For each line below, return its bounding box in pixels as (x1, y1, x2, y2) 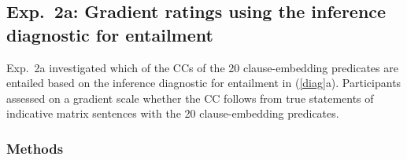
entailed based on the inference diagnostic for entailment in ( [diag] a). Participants (6, 75, 401, 91)
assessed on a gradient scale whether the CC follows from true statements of (6, 89, 374, 106)
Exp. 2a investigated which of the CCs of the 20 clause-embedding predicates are (6, 59, 398, 75)
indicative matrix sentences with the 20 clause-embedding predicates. (6, 105, 339, 122)
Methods (6, 138, 64, 158)
